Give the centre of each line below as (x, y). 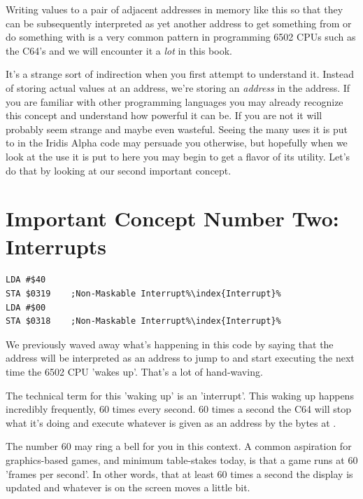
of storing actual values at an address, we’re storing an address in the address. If (178, 87)
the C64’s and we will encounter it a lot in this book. (119, 50)
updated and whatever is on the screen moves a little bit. (128, 487)
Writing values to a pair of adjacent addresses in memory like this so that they (175, 9)
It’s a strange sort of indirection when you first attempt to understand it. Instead (180, 74)
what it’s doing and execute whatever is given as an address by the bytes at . (171, 422)
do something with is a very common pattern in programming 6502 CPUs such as (181, 37)
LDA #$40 (26, 280)
